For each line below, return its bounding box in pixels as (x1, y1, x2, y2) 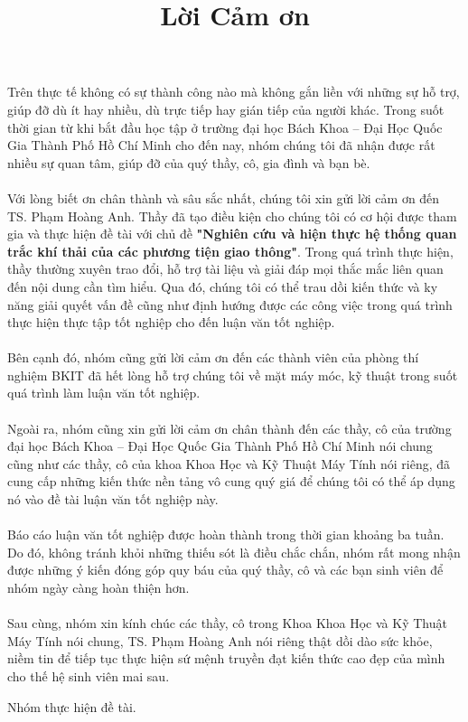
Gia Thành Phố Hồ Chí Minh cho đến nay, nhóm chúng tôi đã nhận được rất (7, 136, 435, 155)
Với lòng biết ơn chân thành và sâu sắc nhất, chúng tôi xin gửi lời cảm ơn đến (7, 188, 440, 207)
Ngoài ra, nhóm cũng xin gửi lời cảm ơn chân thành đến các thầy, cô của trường (7, 418, 452, 437)
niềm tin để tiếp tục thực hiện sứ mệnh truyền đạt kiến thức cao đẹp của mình (7, 649, 445, 668)
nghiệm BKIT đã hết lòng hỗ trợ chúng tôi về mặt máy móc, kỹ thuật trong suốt (7, 365, 458, 384)
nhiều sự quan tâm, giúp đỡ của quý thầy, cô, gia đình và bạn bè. (7, 153, 370, 172)
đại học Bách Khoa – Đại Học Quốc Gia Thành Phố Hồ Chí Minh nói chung (7, 436, 433, 455)
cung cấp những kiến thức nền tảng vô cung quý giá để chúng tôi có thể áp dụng (7, 472, 455, 491)
